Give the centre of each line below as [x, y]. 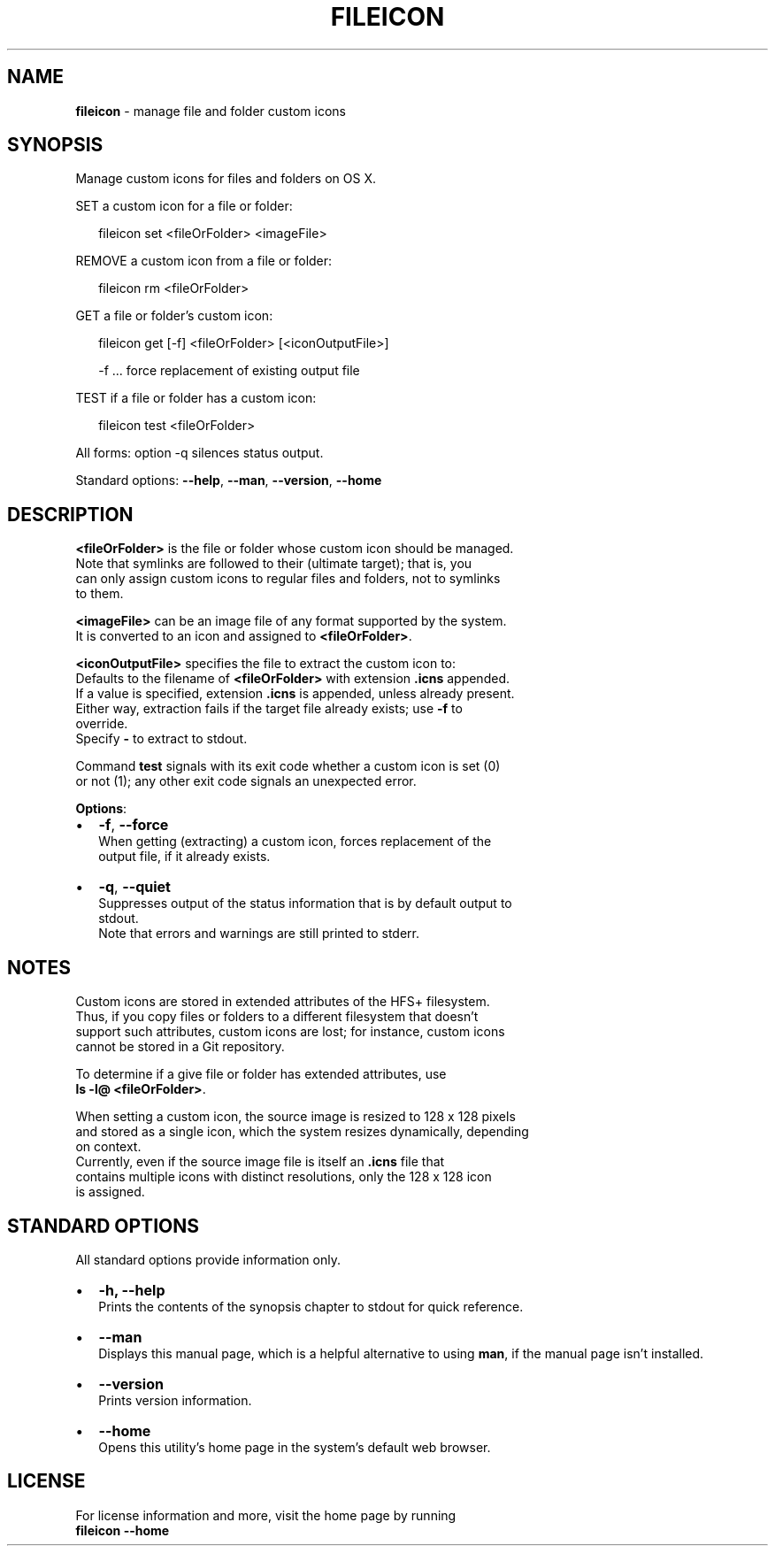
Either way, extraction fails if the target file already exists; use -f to [269, 709]
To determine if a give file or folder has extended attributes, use [261, 1074]
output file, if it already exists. [184, 857]
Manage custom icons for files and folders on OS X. [226, 179]
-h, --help [132, 1290]
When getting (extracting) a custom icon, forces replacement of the [295, 842]
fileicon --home [123, 1530]
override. [102, 724]
